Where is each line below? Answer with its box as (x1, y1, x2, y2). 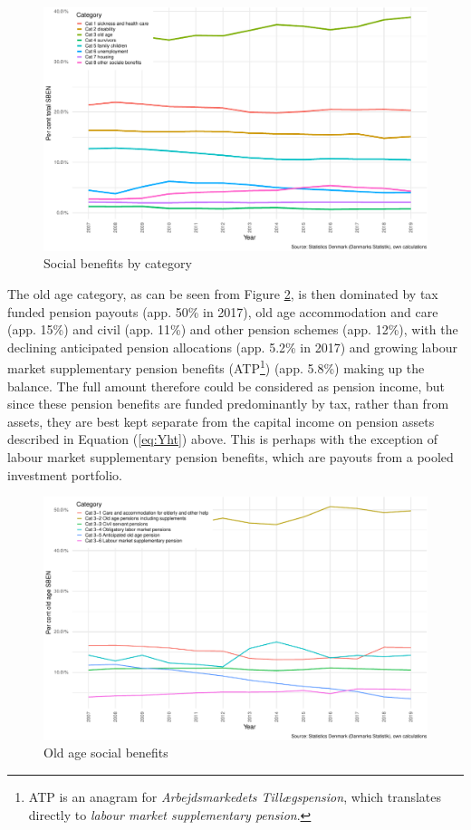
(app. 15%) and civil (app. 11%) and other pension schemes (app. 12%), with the (7, 320, 458, 339)
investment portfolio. (7, 465, 122, 484)
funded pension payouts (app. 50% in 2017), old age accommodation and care (7, 302, 438, 321)
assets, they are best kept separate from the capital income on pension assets (7, 411, 435, 430)
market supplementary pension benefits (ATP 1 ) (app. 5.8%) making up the (7, 356, 425, 377)
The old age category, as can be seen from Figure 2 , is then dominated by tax (7, 284, 438, 303)
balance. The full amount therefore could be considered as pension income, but (7, 376, 445, 395)
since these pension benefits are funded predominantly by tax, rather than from (7, 394, 449, 413)
